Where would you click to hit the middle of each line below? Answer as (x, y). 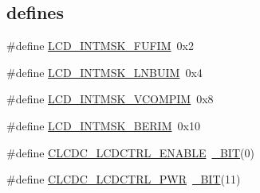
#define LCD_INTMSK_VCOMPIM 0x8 (110, 99)
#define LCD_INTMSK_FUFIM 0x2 (100, 46)
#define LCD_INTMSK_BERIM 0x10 (103, 125)
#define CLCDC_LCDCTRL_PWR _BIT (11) (124, 179)
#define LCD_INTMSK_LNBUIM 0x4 (104, 72)
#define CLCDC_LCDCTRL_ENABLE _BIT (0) (130, 152)
